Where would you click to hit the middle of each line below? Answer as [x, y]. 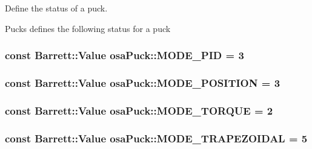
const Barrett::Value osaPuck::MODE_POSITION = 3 [143, 82]
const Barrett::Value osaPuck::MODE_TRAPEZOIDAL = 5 [156, 138]
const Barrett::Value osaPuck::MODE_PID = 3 [124, 55]
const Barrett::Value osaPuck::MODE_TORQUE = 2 [139, 110]
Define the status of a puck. [56, 8]
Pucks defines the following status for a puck [88, 28]
